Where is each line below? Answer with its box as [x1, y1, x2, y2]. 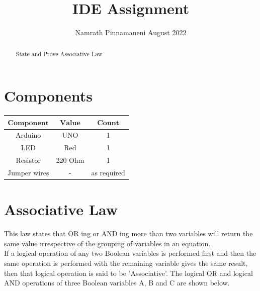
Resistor [16, 155, 41, 165]
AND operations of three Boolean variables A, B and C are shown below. [4, 277, 230, 288]
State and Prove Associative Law [16, 49, 103, 58]
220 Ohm [56, 155, 84, 165]
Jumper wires [8, 167, 49, 177]
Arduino [16, 130, 41, 140]
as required [91, 167, 125, 177]
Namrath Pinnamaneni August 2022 [75, 27, 187, 38]
